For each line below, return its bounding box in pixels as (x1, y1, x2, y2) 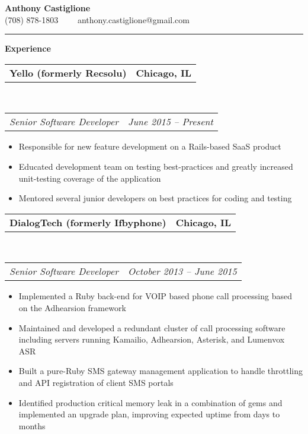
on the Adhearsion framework (18, 301, 126, 313)
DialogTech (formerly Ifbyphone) (9, 215, 166, 229)
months (18, 419, 46, 432)
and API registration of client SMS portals (18, 376, 174, 388)
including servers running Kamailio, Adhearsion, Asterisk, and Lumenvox (18, 333, 285, 346)
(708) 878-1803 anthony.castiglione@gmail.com (5, 13, 190, 26)
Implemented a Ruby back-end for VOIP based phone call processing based (18, 290, 292, 302)
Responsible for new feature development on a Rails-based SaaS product (18, 140, 281, 153)
